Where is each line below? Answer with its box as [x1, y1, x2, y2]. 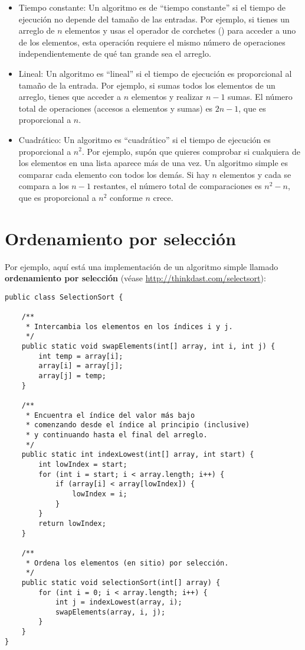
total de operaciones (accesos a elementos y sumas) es [18, 102, 213, 114]
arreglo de [18, 24, 55, 37]
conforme [110, 191, 143, 203]
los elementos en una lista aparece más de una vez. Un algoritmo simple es [18, 157, 288, 169]
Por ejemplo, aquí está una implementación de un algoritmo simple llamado [5, 260, 278, 272]
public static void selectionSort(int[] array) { [21, 578, 221, 587]
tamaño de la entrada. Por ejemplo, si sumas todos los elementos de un [18, 79, 276, 91]
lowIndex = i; [72, 489, 127, 498]
